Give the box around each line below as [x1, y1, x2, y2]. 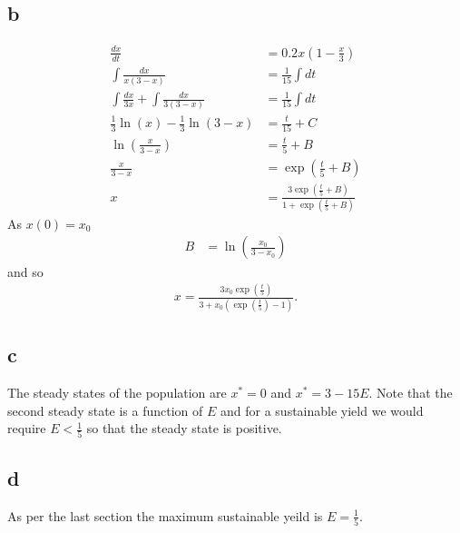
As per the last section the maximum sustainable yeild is [7, 506, 323, 525]
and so [7, 262, 44, 281]
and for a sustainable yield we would [220, 400, 424, 419]
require [7, 419, 46, 438]
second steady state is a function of [7, 400, 203, 419]
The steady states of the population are [7, 382, 227, 401]
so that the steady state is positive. [86, 419, 282, 438]
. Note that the [368, 382, 453, 401]
